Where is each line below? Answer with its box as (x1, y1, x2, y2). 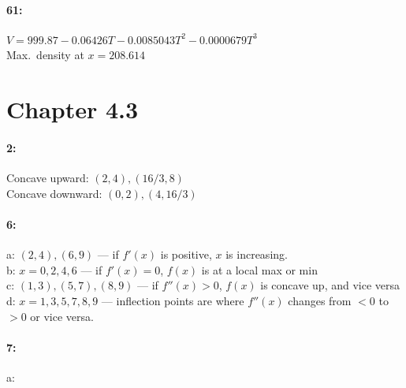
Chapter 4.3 (6, 93, 139, 125)
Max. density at (6, 47, 84, 63)
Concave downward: (6, 185, 102, 201)
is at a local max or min (201, 261, 318, 278)
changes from (288, 292, 352, 308)
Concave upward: (6, 170, 89, 186)
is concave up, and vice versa (260, 277, 400, 293)
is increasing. (225, 246, 288, 263)
